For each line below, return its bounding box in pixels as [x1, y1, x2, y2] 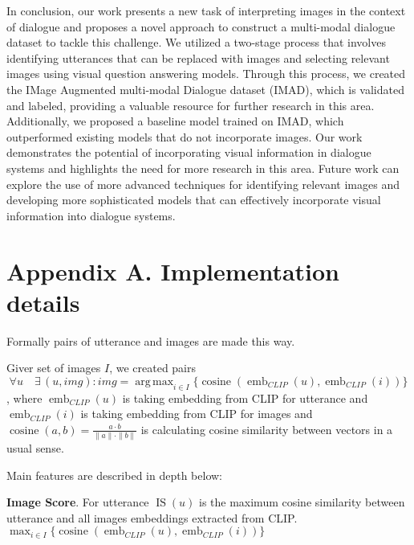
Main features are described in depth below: [6, 466, 223, 483]
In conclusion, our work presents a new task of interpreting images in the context [6, 2, 406, 18]
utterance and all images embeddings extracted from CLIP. [6, 509, 298, 526]
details [6, 285, 80, 318]
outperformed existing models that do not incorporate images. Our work [6, 128, 363, 145]
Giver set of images [6, 359, 101, 376]
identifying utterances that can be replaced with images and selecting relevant [6, 49, 390, 66]
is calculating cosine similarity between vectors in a [140, 420, 393, 437]
